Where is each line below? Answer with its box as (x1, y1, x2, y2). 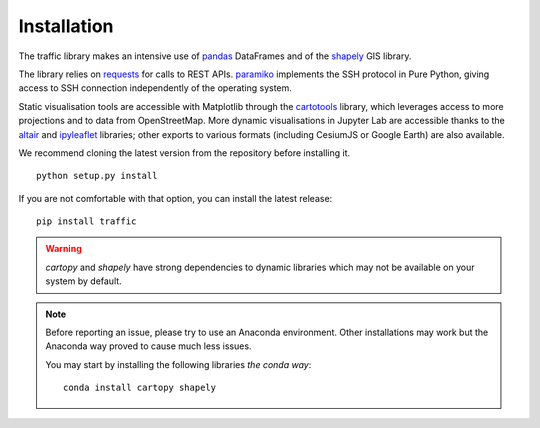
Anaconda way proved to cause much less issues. (45, 340, 252, 352)
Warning (45, 243, 82, 255)
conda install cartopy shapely (63, 382, 217, 394)
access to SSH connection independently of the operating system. (18, 82, 292, 94)
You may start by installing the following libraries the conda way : (45, 358, 312, 370)
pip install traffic (36, 216, 137, 227)
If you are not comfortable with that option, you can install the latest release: (18, 192, 333, 204)
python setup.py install (36, 170, 158, 182)
